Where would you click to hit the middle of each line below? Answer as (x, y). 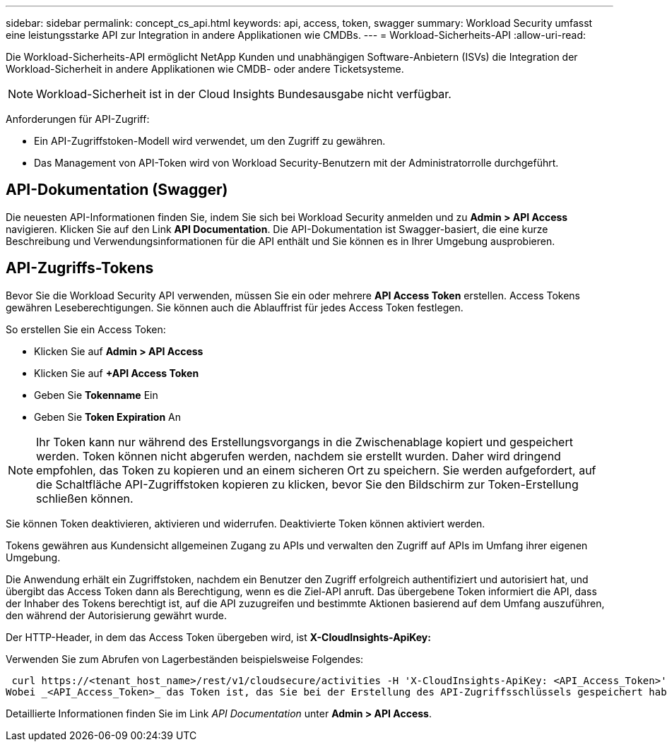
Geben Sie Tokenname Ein (96, 395)
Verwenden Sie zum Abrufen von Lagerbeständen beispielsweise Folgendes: (185, 659)
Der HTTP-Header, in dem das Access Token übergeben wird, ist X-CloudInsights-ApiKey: (218, 637)
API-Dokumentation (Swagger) (117, 190)
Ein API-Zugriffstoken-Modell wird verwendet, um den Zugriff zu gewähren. (210, 141)
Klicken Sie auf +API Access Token (117, 373)
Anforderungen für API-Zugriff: (78, 119)
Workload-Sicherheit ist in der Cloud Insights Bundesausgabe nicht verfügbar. (244, 94)
